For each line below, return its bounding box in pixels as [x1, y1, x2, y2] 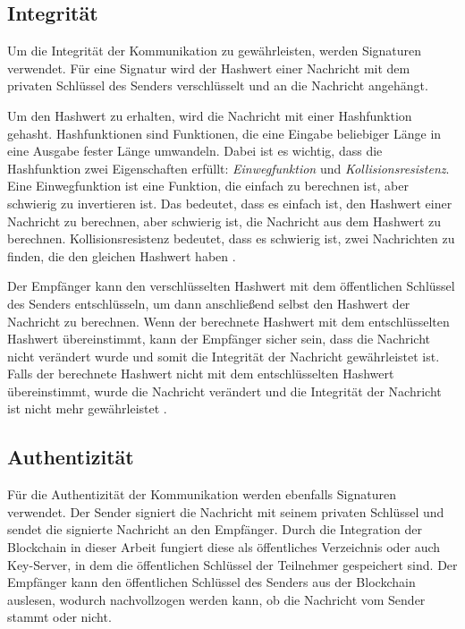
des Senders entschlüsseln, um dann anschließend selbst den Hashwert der [7, 293, 410, 312]
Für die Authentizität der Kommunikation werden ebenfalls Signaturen [7, 485, 396, 504]
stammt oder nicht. [7, 608, 112, 626]
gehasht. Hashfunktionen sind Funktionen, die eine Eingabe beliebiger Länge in [7, 123, 442, 142]
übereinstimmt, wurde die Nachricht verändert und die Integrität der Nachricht [7, 381, 442, 400]
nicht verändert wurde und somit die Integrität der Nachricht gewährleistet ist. [7, 346, 440, 365]
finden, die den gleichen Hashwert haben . [7, 246, 236, 265]
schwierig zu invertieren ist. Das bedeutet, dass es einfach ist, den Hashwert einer [7, 193, 452, 212]
